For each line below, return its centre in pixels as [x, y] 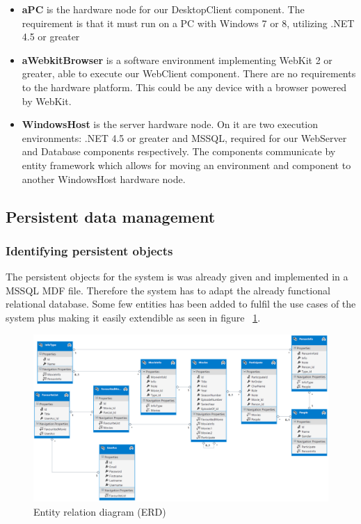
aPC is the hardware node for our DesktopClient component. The [163, 9]
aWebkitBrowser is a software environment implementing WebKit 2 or [177, 59]
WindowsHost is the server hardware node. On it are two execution [170, 124]
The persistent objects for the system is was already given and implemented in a [177, 277]
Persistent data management [111, 216]
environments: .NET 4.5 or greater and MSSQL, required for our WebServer [184, 137]
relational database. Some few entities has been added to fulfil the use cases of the [181, 304]
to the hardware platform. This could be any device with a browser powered [184, 87]
